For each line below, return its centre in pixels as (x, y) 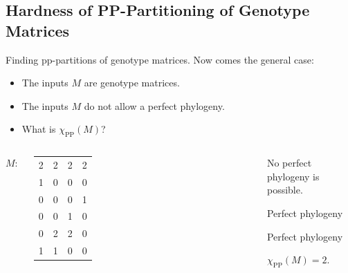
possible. (285, 190)
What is (39, 129)
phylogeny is (293, 176)
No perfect (289, 163)
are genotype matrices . (132, 83)
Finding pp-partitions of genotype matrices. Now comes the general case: (160, 59)
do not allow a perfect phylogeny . (154, 105)
